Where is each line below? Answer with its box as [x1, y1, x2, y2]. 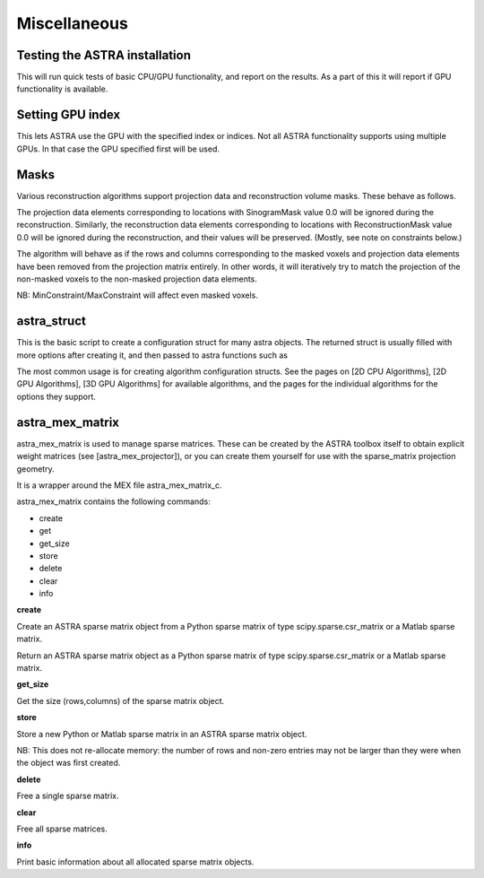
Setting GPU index [16, 108, 121, 123]
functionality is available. [16, 83, 108, 94]
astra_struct [16, 314, 87, 329]
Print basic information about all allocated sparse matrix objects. [16, 856, 255, 867]
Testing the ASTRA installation [16, 48, 192, 63]
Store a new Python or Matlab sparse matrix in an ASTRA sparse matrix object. [16, 728, 307, 739]
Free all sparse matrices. [16, 823, 108, 834]
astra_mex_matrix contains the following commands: [16, 496, 211, 507]
